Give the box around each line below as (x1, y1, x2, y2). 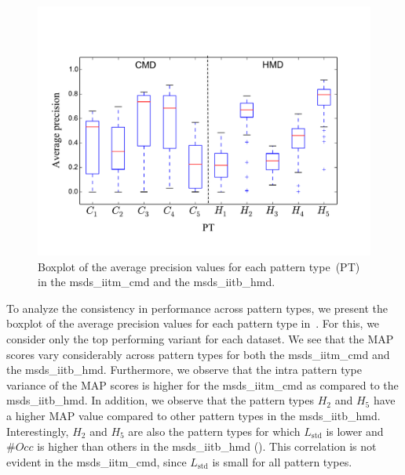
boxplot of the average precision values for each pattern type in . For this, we (6, 315, 380, 332)
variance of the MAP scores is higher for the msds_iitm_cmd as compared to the (6, 376, 399, 393)
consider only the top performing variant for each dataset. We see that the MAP (6, 330, 394, 346)
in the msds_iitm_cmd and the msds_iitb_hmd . (38, 274, 275, 290)
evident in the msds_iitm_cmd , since (6, 453, 187, 470)
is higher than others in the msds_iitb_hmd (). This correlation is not (37, 438, 377, 455)
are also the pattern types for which (128, 422, 301, 439)
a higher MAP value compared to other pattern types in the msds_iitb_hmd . (6, 407, 381, 423)
